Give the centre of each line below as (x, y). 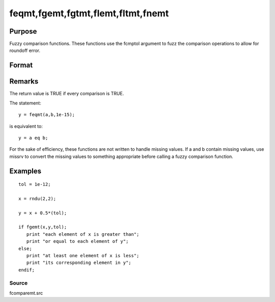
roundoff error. (25, 50)
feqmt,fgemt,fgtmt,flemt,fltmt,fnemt (89, 13)
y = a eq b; (33, 138)
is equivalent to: (26, 126)
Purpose (23, 31)
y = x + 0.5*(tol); (43, 213)
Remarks (24, 81)
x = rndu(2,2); (37, 198)
